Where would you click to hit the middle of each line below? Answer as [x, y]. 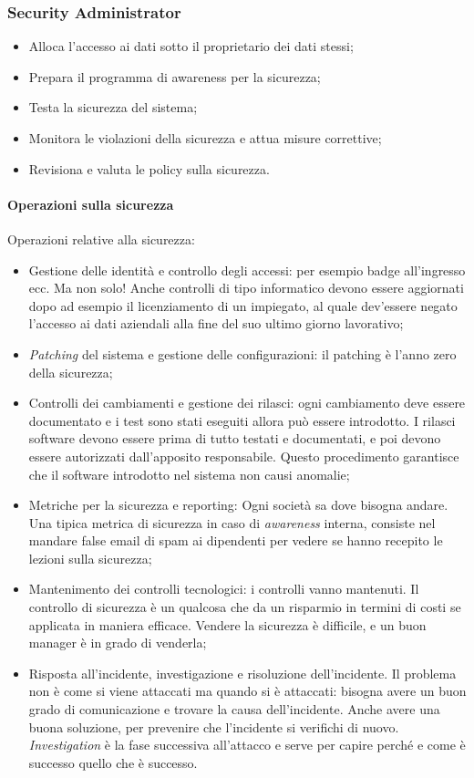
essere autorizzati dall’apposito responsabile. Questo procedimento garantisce [244, 456]
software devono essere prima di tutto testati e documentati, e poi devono [235, 438]
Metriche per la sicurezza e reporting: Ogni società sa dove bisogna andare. [238, 505]
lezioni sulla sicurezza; [90, 558]
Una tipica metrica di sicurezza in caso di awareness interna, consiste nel [232, 522]
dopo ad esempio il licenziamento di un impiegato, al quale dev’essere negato [243, 305]
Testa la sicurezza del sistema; [113, 107]
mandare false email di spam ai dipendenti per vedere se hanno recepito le [236, 540]
